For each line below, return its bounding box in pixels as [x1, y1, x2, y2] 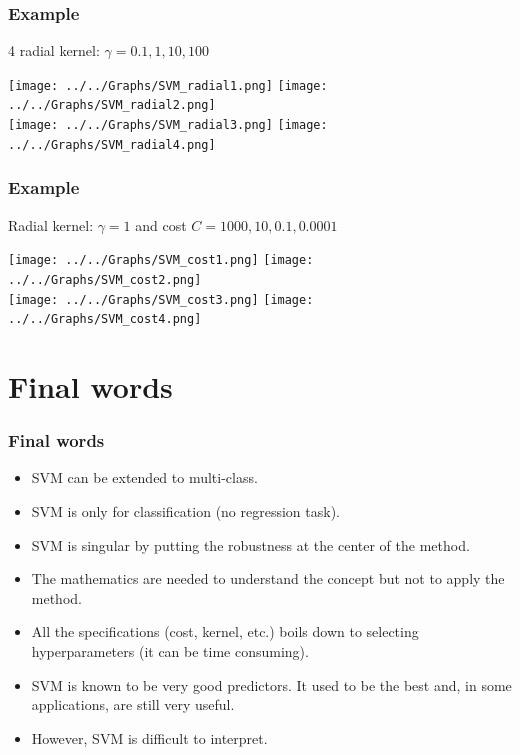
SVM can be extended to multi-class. [31, 467, 258, 488]
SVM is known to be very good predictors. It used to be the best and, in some [31, 674, 512, 695]
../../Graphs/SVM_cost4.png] [8, 312, 202, 327]
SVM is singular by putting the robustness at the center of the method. [31, 534, 470, 555]
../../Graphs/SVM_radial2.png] [8, 98, 216, 113]
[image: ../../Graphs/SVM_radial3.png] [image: [8, 118, 328, 133]
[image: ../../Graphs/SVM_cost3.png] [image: [8, 292, 314, 307]
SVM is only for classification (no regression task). [31, 501, 340, 522]
